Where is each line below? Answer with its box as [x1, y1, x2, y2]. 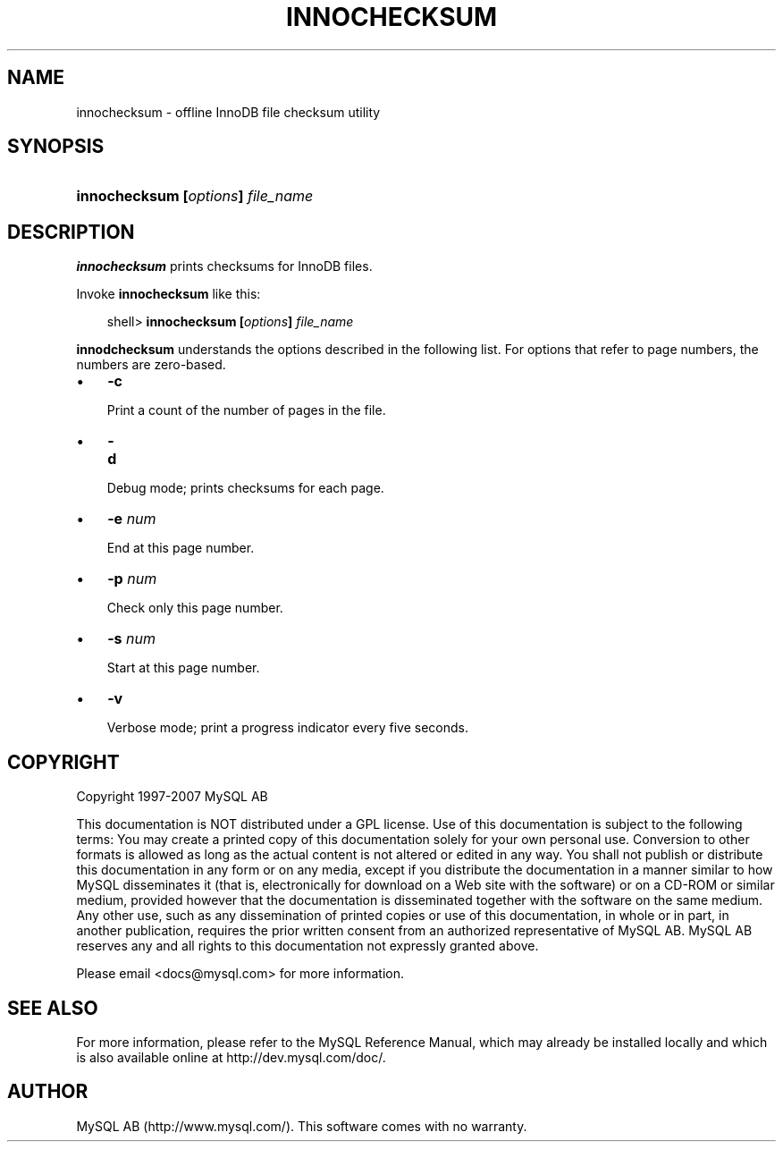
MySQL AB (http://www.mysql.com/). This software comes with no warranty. [76, 1118, 527, 1134]
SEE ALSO [7, 996, 98, 1019]
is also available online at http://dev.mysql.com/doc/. [76, 1049, 386, 1065]
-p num [107, 570, 157, 588]
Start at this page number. [106, 660, 260, 676]
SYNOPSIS [7, 135, 105, 158]
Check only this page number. [106, 600, 283, 616]
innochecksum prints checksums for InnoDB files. [76, 258, 373, 275]
